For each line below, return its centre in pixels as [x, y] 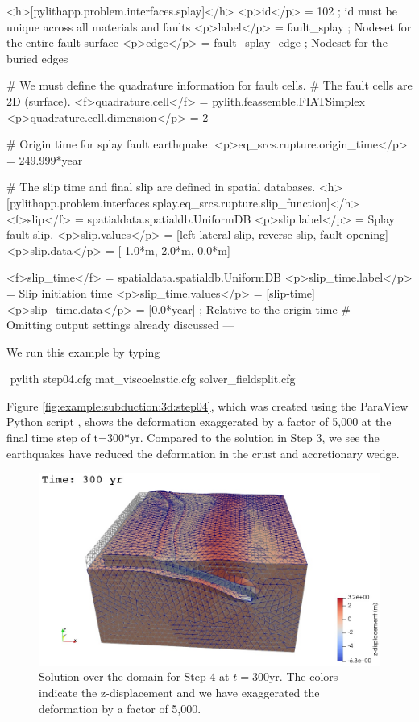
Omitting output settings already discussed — [120, 325]
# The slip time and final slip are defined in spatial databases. [161, 187]
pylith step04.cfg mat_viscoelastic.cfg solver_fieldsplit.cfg [153, 379]
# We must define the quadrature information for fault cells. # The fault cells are [209, 85]
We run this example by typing [83, 351]
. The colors [309, 676]
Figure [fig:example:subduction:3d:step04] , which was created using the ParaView [207, 405]
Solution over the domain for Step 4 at [134, 676]
